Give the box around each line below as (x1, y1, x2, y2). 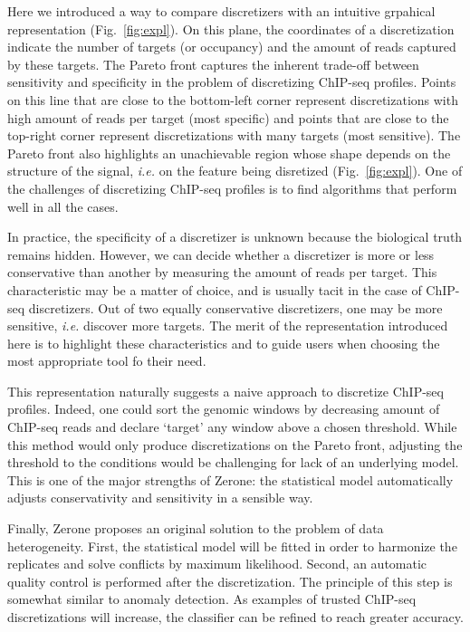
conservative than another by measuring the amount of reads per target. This (7, 263, 437, 282)
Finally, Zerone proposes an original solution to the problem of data (7, 519, 384, 538)
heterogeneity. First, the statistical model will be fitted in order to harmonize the (7, 536, 457, 555)
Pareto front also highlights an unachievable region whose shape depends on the (7, 143, 451, 162)
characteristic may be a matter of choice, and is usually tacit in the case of (7, 280, 422, 299)
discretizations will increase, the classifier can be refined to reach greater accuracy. (7, 608, 464, 626)
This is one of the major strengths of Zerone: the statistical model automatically (7, 470, 454, 489)
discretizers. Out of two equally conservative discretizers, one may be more (28, 298, 443, 317)
